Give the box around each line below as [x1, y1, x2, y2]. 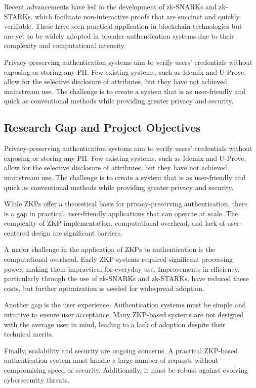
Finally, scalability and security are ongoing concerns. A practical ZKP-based [4, 345, 238, 355]
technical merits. [4, 329, 54, 339]
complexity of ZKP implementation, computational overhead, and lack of [4, 218, 225, 228]
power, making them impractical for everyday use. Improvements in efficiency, [4, 263, 240, 274]
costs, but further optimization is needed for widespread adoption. [4, 283, 204, 293]
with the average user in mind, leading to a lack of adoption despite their [4, 319, 226, 329]
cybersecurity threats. [4, 374, 70, 385]
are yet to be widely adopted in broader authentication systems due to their [4, 30, 234, 41]
